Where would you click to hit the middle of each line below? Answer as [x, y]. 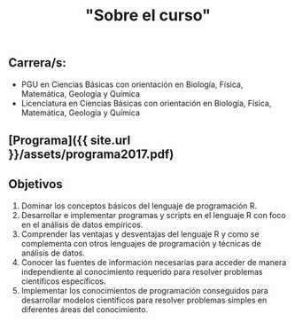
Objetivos [35, 184]
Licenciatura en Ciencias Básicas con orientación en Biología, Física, [146, 103]
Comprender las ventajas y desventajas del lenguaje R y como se [140, 234]
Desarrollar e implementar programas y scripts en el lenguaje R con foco [153, 215]
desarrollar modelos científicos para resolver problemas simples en [144, 300]
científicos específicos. [63, 281]
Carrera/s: [38, 63]
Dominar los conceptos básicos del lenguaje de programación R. [139, 206]
